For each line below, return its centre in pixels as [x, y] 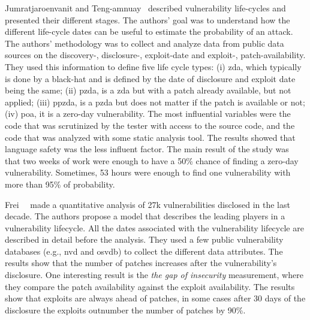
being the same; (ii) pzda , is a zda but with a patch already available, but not [148, 90]
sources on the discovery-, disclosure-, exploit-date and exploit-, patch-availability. [155, 55]
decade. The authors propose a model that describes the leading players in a [145, 216]
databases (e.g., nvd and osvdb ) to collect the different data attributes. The [144, 251]
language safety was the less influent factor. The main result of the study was [147, 149]
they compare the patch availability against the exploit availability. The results [150, 286]
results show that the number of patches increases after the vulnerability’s [141, 263]
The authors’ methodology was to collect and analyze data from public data [145, 43]
